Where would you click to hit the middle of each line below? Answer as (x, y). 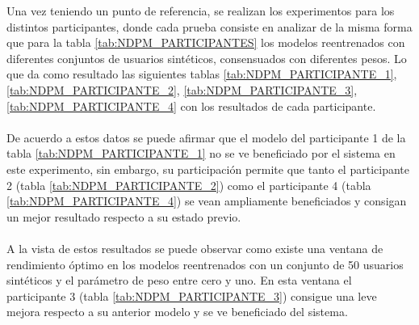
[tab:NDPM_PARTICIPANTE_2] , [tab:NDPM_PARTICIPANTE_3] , (182, 89)
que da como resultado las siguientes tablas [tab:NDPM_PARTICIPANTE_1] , (202, 74)
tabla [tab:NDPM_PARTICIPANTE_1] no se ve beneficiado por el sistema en (201, 153)
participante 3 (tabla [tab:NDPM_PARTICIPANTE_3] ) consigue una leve (192, 295)
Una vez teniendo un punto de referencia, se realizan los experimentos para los (201, 11)
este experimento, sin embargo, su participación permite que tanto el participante (208, 169)
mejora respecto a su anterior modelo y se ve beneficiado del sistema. (177, 312)
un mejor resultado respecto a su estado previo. (124, 216)
